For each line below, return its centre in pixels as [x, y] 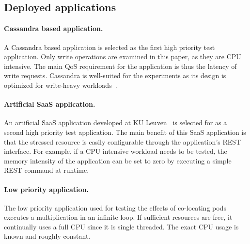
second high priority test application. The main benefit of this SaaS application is [125, 132]
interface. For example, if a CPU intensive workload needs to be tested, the [116, 151]
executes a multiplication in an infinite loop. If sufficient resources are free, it [118, 217]
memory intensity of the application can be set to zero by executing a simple [118, 160]
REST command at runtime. [47, 170]
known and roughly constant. [47, 236]
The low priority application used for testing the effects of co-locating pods [115, 207]
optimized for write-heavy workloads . [61, 85]
